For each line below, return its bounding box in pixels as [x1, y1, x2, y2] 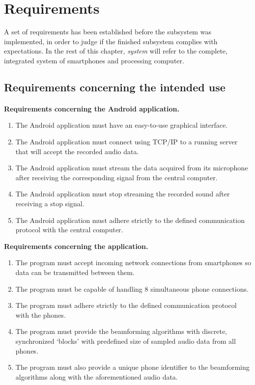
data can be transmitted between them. [15, 267, 135, 277]
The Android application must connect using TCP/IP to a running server [15, 137, 238, 147]
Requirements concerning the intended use [4, 79, 226, 94]
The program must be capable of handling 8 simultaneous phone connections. [15, 283, 249, 294]
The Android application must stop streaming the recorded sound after [15, 189, 230, 199]
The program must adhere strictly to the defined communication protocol [15, 300, 237, 310]
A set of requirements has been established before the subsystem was [4, 27, 211, 37]
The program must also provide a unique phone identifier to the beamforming [15, 362, 250, 372]
